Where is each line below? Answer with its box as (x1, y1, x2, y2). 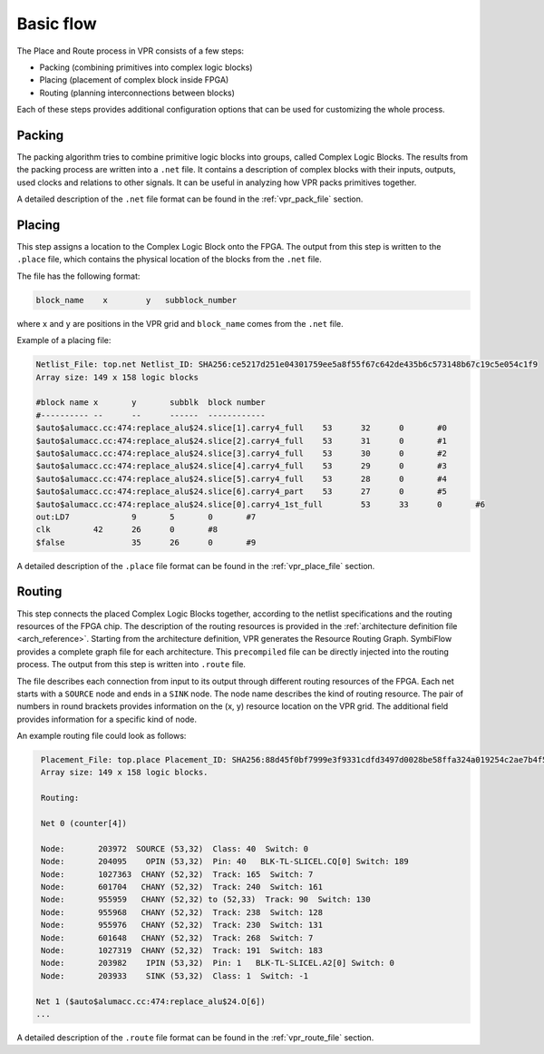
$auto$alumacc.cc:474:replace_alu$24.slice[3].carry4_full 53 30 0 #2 (35, 448, 448, 458)
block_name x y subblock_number (35, 295, 238, 305)
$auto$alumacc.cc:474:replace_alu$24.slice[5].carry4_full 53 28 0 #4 (35, 473, 448, 484)
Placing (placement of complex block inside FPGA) (39, 74, 229, 85)
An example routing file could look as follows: (16, 731, 187, 742)
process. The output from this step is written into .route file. (16, 659, 247, 670)
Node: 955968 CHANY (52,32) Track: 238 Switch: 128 (41, 907, 324, 917)
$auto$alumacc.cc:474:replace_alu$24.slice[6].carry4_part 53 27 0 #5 (35, 487, 448, 497)
